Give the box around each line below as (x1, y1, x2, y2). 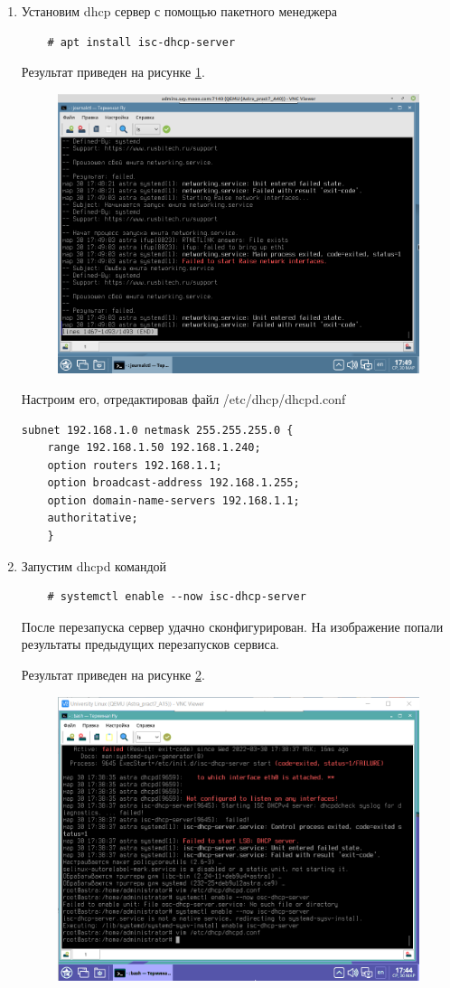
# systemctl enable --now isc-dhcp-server (47, 590, 306, 604)
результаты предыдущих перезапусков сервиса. (21, 635, 279, 654)
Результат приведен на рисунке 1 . (21, 62, 205, 81)
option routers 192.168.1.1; (47, 458, 222, 472)
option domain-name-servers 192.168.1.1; (47, 494, 300, 507)
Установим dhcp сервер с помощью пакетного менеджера (21, 2, 338, 20)
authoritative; (47, 512, 138, 525)
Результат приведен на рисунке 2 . (21, 665, 205, 684)
